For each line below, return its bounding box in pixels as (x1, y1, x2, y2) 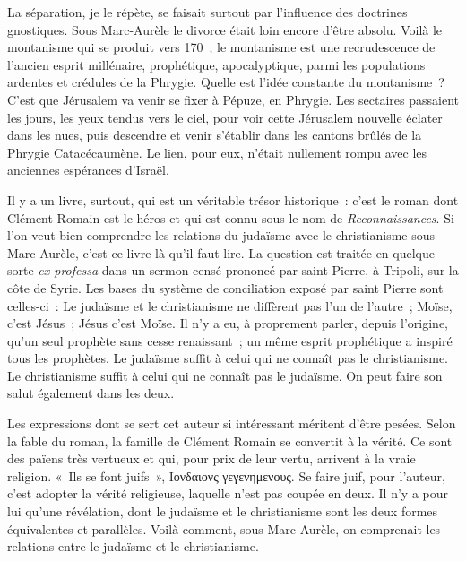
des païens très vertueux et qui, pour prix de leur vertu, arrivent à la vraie (7, 449, 416, 468)
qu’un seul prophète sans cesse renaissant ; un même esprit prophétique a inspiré (7, 331, 453, 350)
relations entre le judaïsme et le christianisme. (7, 537, 259, 556)
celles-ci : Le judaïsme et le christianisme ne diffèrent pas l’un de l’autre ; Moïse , (7, 296, 453, 315)
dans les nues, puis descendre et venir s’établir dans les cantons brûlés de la (7, 125, 422, 144)
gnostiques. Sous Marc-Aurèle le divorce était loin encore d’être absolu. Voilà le (7, 20, 443, 39)
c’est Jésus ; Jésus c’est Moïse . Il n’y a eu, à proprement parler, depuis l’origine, (7, 314, 448, 332)
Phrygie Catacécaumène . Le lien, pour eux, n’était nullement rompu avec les (7, 142, 427, 161)
